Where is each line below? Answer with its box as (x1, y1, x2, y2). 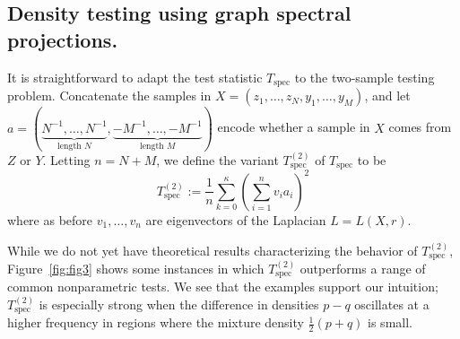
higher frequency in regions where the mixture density (7, 313, 304, 332)
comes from (388, 117, 452, 136)
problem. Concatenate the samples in (7, 86, 212, 105)
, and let (364, 86, 411, 105)
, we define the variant (156, 150, 279, 169)
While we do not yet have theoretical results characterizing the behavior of (7, 240, 418, 259)
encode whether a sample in (217, 117, 370, 136)
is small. (368, 313, 412, 332)
